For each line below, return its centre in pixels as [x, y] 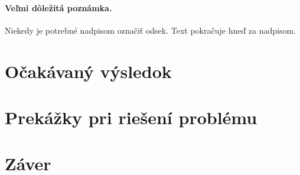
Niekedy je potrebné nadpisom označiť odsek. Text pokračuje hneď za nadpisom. [151, 30]
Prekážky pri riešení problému [131, 117]
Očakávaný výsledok [88, 71]
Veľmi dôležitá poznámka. [58, 7]
